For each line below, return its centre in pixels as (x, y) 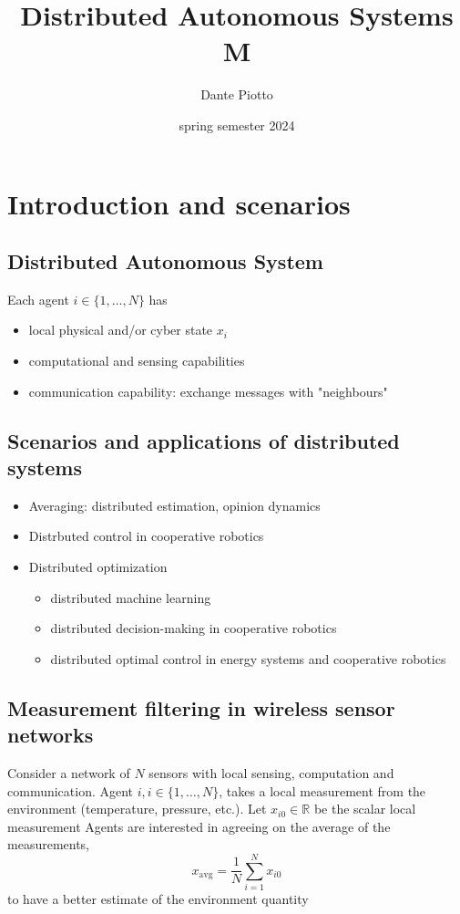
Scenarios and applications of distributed (204, 440)
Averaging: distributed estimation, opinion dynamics (174, 505)
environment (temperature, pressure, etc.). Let (137, 809)
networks (51, 735)
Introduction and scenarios (179, 203)
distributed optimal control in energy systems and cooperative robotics (248, 658)
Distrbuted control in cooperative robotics (146, 536)
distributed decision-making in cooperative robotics (194, 628)
